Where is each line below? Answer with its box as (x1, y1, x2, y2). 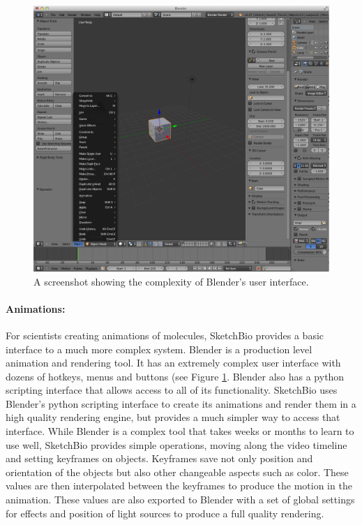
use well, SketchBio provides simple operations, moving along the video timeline (6, 437, 347, 452)
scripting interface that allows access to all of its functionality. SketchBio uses (6, 383, 338, 397)
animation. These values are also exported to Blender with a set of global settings (6, 492, 355, 507)
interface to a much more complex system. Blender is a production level (6, 341, 312, 356)
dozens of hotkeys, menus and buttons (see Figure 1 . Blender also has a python (6, 369, 345, 383)
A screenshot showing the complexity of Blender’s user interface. (33, 274, 309, 288)
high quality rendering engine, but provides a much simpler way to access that (6, 410, 340, 424)
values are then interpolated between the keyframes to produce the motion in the (6, 478, 352, 493)
